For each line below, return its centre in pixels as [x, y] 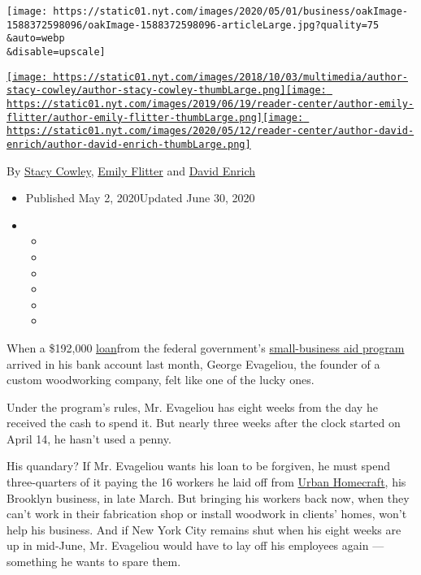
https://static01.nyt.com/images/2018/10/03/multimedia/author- [230, 77]
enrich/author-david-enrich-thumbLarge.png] [129, 144]
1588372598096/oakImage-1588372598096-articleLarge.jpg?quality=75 [193, 25]
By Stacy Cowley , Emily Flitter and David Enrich [131, 170]
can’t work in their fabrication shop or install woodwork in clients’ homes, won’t [207, 514]
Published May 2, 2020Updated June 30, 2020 [140, 198]
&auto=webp [36, 39]
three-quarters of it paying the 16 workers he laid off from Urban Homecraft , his [206, 482]
